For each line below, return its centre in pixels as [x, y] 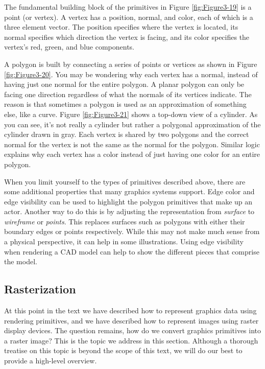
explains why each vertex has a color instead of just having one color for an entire [132, 154]
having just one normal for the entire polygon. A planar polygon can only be [124, 84]
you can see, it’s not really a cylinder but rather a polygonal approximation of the [132, 124]
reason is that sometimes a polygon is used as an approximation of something [125, 104]
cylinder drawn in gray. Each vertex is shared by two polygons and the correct [127, 134]
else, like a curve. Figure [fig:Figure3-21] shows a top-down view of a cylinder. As [131, 114]
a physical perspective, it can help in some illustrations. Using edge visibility [124, 241]
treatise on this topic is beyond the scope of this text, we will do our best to [123, 350]
